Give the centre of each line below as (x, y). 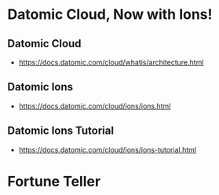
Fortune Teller (54, 181)
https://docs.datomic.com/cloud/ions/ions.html (95, 106)
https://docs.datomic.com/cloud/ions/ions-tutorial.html (108, 149)
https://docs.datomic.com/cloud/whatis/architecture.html (111, 62)
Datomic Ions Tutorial (61, 131)
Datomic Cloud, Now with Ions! (110, 15)
